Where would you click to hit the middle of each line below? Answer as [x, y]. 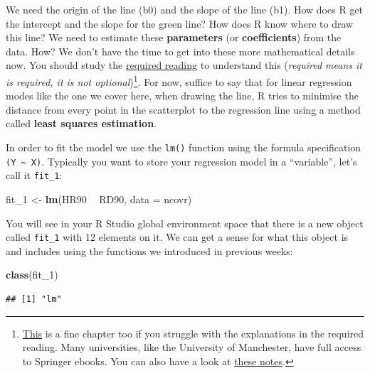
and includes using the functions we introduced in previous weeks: [149, 250]
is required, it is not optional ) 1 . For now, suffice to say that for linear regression [179, 80]
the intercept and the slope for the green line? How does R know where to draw [180, 23]
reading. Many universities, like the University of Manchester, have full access [192, 347]
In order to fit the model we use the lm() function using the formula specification [184, 147]
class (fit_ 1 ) [32, 275]
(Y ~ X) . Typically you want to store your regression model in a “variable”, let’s [181, 161]
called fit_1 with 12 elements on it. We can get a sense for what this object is [177, 237]
